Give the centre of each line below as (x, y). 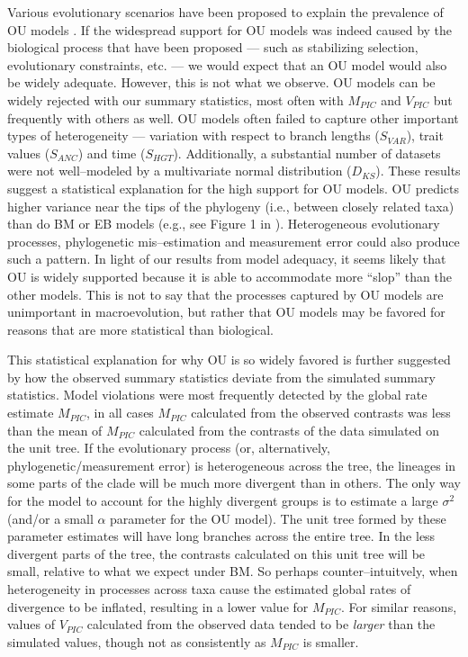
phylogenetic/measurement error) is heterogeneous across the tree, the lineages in (232, 465)
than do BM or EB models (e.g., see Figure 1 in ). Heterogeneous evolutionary (224, 224)
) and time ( (112, 153)
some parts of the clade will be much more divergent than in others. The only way (234, 483)
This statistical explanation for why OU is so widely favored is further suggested (229, 360)
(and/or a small (50, 518)
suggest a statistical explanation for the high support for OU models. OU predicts (233, 188)
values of (31, 624)
